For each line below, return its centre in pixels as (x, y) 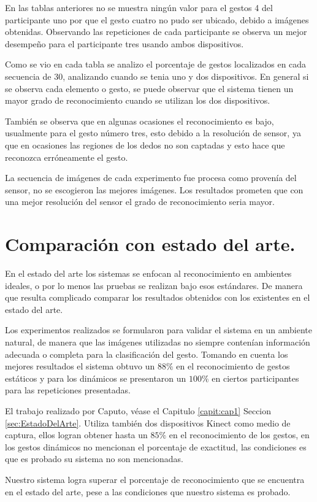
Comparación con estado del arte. (150, 244)
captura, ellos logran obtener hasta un (76, 435)
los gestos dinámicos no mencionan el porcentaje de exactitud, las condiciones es (156, 446)
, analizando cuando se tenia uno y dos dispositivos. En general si (186, 76)
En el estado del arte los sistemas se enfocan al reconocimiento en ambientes (148, 273)
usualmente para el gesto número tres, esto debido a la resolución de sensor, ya (153, 133)
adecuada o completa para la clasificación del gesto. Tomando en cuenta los (147, 354)
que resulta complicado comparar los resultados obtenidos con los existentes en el (158, 297)
